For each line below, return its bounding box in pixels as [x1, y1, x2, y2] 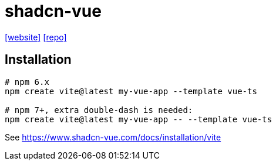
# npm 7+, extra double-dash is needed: [5, 105, 193, 115]
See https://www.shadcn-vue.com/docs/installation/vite [5, 132, 221, 142]
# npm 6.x [5, 77, 49, 87]
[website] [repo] [5, 32, 67, 42]
